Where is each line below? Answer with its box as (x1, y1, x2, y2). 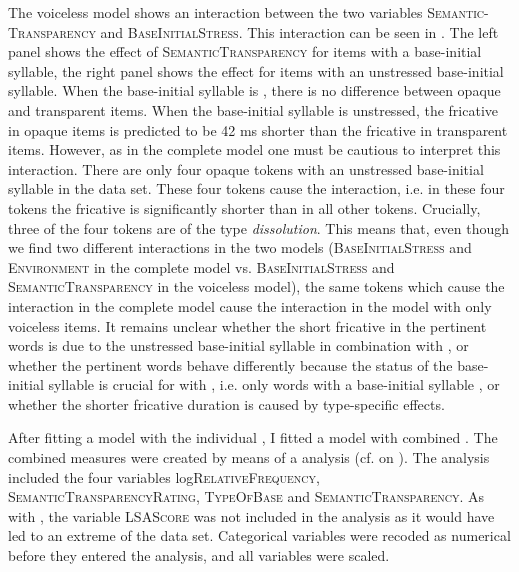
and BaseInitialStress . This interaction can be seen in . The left (100, 21, 499, 42)
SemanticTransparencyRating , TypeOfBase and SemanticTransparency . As (8, 486, 485, 507)
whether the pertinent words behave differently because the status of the (8, 354, 453, 375)
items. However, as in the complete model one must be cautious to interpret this (8, 139, 501, 160)
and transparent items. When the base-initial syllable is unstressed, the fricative (8, 99, 498, 120)
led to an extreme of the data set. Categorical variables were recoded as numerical (8, 525, 511, 546)
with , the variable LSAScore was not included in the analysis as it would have (8, 505, 495, 526)
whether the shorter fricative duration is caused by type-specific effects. (8, 393, 445, 414)
